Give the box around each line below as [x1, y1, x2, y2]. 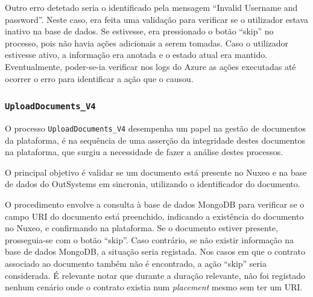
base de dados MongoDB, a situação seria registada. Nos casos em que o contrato [5, 245, 306, 258]
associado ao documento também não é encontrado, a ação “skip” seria [5, 257, 267, 269]
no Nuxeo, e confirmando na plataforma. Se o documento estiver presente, [5, 222, 278, 234]
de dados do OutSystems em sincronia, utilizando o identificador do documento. [5, 177, 300, 190]
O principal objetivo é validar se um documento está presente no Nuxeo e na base [5, 165, 307, 178]
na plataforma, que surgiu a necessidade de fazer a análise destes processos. [5, 145, 283, 158]
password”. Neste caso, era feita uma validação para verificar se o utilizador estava [5, 13, 309, 25]
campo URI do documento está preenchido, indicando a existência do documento [5, 209, 304, 222]
